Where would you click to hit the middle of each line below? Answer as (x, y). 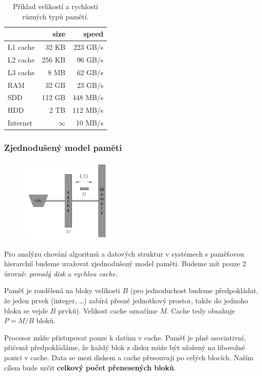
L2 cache (21, 59)
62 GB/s (90, 72)
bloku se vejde (26, 310)
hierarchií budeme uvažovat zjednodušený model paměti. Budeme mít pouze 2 (125, 263)
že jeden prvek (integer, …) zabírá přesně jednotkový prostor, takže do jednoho (126, 301)
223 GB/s (88, 47)
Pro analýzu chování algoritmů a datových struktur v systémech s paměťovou (124, 253)
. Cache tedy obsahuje (201, 310)
